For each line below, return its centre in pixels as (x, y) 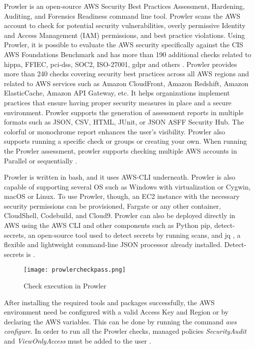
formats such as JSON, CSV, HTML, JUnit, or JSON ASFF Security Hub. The (124, 122)
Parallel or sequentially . (41, 160)
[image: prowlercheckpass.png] (75, 270)
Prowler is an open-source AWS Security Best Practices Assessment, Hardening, (124, 6)
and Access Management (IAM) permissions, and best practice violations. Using (125, 35)
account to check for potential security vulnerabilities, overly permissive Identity (125, 25)
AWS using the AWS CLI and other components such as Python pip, (108, 225)
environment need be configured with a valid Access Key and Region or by (116, 312)
